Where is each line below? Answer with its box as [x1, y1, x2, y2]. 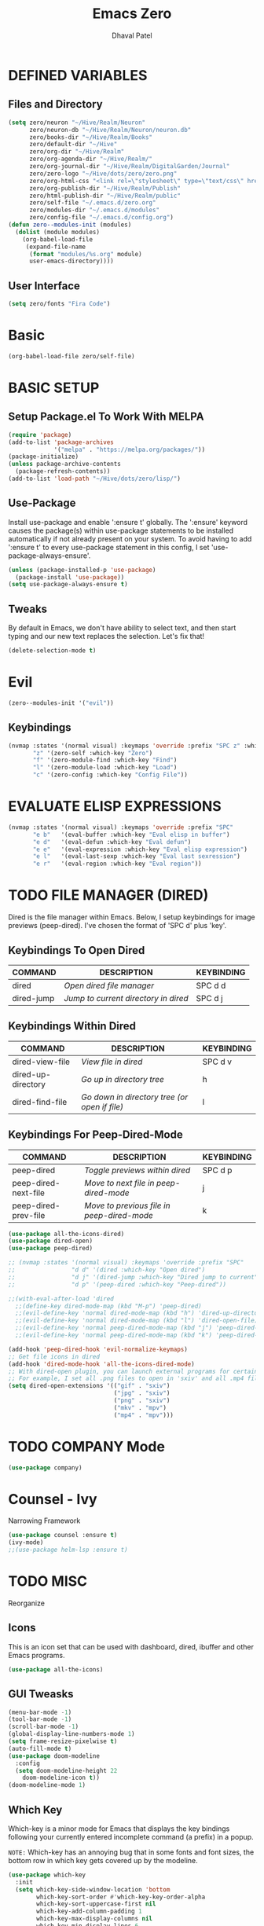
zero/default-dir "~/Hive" [28, 141, 118, 149]
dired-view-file [12, 1056, 71, 1067]
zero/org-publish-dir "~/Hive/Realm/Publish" [28, 184, 181, 193]
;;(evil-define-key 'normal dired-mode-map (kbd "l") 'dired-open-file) [15, 1317, 258, 1325]
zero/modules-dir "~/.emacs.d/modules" [28, 206, 159, 215]
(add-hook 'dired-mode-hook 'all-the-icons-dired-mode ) [8, 1360, 195, 1368]
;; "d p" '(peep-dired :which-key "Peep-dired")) [8, 1280, 226, 1289]
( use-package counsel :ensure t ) [8, 1532, 118, 1539]
